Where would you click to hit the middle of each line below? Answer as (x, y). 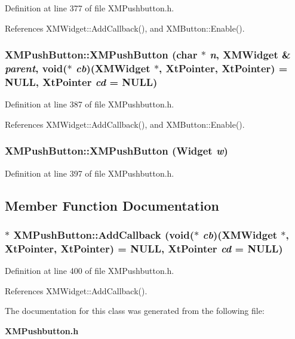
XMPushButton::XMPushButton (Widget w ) (116, 151)
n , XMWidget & (250, 55)
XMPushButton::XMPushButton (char (101, 55)
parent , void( (36, 68)
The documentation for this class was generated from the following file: (135, 311)
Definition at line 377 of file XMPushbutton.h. (90, 8)
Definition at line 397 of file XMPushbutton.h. (90, 173)
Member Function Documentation (112, 205)
